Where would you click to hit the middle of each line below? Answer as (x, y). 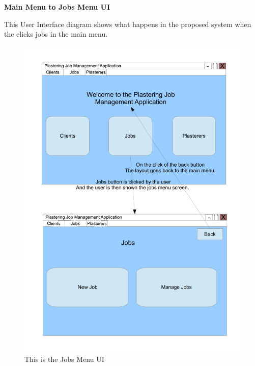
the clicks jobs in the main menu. (56, 34)
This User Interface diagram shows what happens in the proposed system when (128, 24)
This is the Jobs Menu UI (64, 359)
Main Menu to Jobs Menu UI (57, 7)
